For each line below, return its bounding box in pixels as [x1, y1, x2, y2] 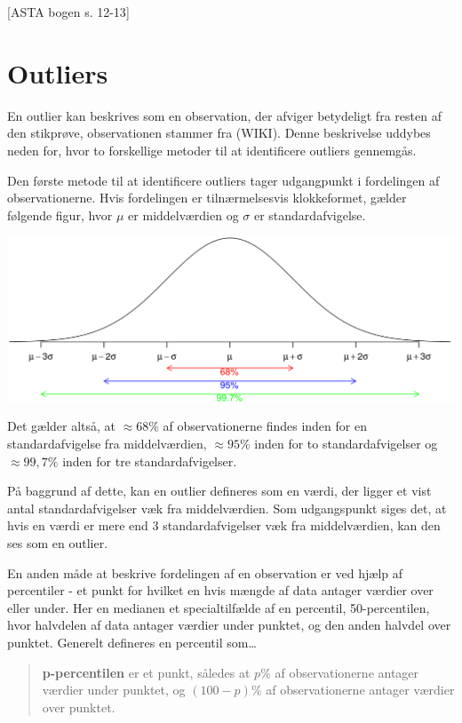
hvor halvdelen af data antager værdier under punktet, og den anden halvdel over [7, 616, 451, 634]
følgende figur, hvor [7, 205, 113, 224]
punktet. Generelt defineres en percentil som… [7, 632, 257, 651]
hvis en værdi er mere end [7, 516, 148, 535]
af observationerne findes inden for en [163, 417, 367, 435]
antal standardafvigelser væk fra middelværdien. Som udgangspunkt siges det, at [7, 498, 447, 517]
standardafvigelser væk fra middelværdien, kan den [163, 516, 441, 535]
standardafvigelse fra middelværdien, [7, 434, 207, 453]
